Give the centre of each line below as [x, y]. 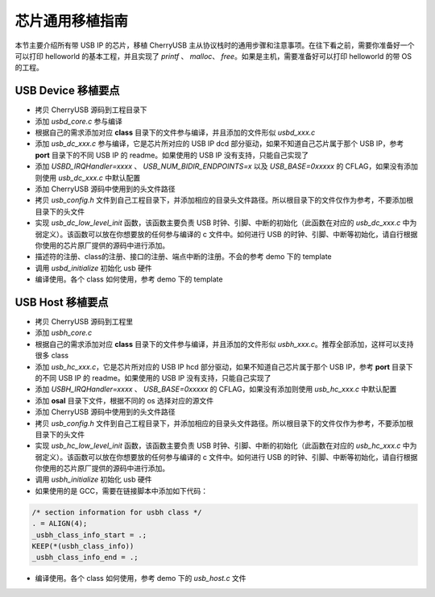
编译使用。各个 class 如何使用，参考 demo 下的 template [129, 279]
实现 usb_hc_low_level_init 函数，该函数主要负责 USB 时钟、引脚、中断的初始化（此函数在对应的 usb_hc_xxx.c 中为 [226, 446]
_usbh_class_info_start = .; [89, 535]
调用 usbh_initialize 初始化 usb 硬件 [93, 479]
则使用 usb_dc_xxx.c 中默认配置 [88, 177]
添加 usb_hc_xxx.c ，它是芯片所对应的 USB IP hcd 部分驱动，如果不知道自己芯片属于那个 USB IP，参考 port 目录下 [224, 366]
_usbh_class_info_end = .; [85, 557]
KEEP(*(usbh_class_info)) [83, 546]
